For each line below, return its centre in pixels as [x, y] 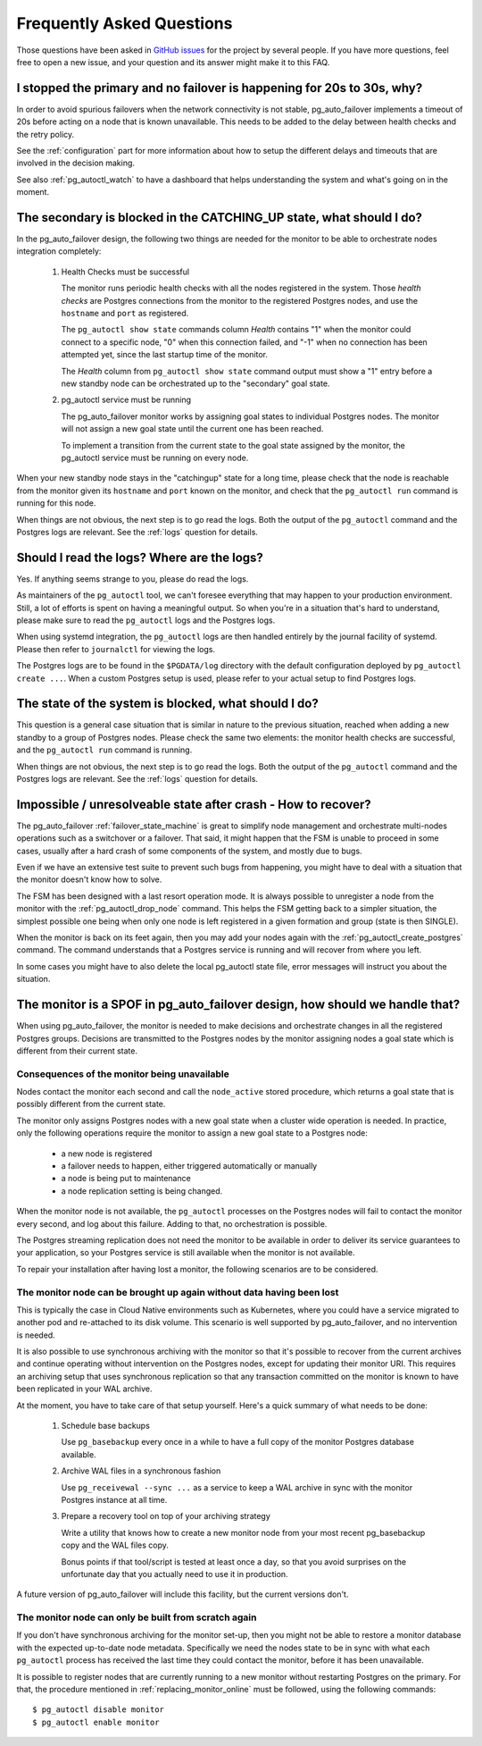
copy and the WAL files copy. [115, 1545]
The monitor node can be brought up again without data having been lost [178, 1292]
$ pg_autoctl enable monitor [96, 1722]
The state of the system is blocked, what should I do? [167, 704]
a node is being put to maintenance [126, 1179]
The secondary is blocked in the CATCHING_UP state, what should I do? [220, 218]
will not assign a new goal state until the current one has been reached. [192, 429]
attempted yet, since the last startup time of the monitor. [164, 355]
